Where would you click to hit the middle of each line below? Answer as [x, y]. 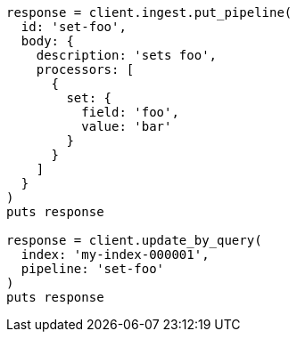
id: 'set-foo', [74, 27]
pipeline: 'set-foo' [93, 269]
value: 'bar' [127, 126]
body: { [47, 41]
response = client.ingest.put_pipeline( [149, 12]
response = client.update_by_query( [134, 240]
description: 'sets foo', [127, 55]
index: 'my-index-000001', [115, 254]
